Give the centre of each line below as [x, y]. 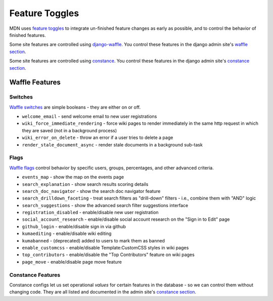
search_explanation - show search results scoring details [85, 184]
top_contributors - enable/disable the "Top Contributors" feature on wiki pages [108, 255]
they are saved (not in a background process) [70, 130]
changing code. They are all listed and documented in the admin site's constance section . [103, 292]
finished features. [28, 35]
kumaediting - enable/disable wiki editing [67, 234]
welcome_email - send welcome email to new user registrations [89, 117]
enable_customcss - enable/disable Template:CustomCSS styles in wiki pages [105, 248]
